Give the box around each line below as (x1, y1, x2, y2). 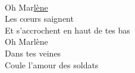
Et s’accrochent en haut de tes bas (5, 24, 130, 36)
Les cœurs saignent (5, 12, 74, 25)
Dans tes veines (5, 47, 61, 59)
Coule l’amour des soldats (5, 58, 99, 71)
